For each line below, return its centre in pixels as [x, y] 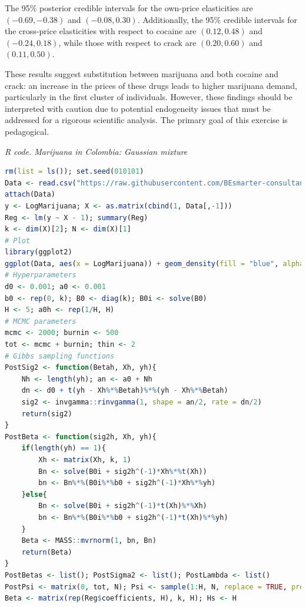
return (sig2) [47, 414]
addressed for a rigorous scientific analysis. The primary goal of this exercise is [146, 120]
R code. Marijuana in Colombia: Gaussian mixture [96, 151]
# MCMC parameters [41, 321]
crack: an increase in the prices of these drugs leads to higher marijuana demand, [151, 85]
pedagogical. [27, 131]
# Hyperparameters [41, 275]
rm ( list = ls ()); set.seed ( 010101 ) [74, 172]
